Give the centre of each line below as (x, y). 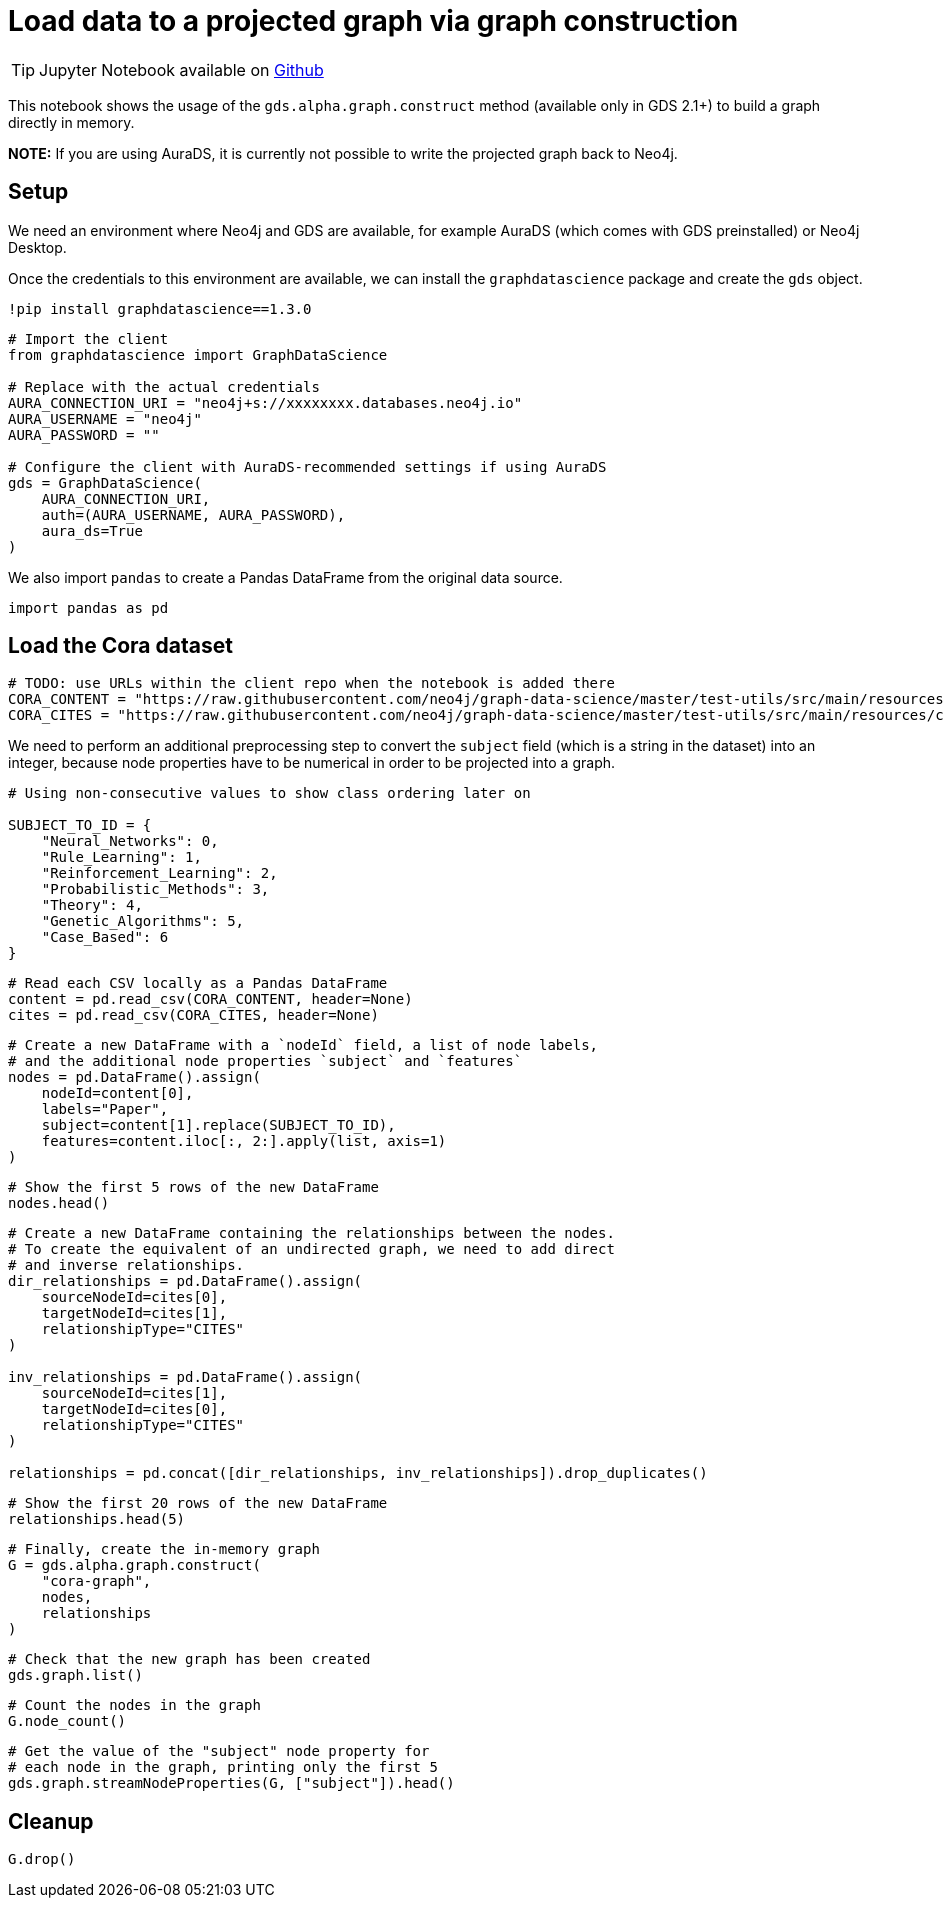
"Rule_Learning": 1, (121, 857)
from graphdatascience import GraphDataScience (198, 354)
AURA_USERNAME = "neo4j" (105, 418)
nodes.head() (59, 1203)
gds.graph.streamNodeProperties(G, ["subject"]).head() (231, 1783)
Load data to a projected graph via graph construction (373, 21)
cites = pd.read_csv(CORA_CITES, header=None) (193, 1015)
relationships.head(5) (97, 1519)
